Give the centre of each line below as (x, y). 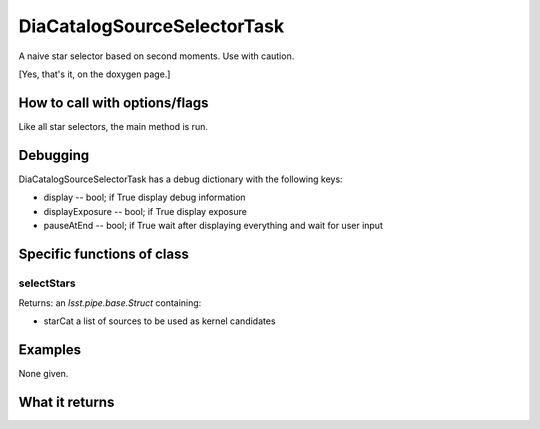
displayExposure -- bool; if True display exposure (145, 211)
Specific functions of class (103, 253)
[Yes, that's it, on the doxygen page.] (94, 74)
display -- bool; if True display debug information (144, 197)
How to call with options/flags (113, 102)
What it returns (66, 402)
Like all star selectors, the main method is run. (113, 126)
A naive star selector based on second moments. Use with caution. (156, 56)
